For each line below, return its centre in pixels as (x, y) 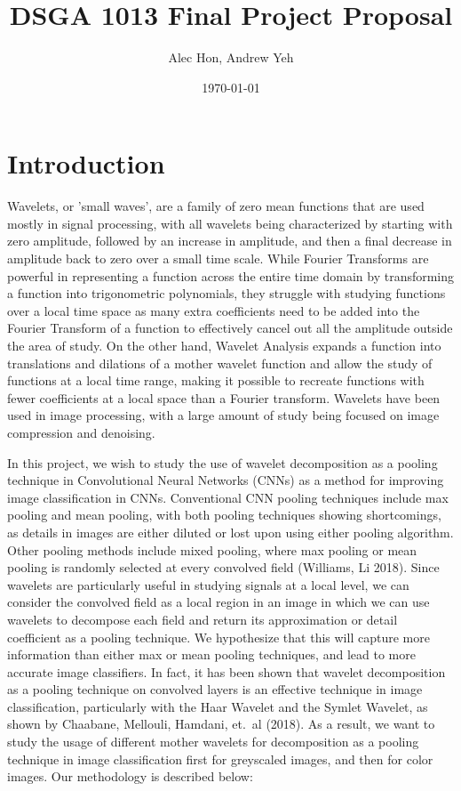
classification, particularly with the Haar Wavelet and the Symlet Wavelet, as (218, 706)
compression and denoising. (81, 432)
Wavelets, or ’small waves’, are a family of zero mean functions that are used (216, 206)
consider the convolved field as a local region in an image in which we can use (219, 602)
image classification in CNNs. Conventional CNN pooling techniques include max (228, 497)
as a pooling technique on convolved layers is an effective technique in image (215, 689)
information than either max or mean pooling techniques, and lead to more (211, 654)
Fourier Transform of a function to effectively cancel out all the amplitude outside (230, 328)
